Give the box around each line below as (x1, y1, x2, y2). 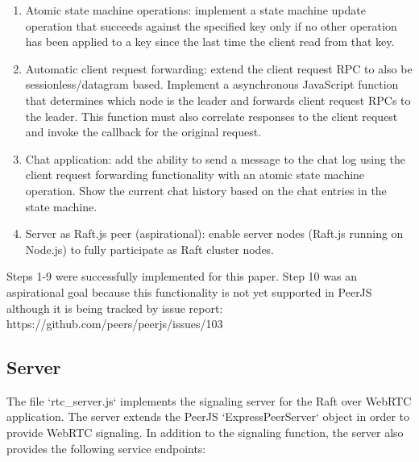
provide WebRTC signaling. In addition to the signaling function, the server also (6, 424, 404, 441)
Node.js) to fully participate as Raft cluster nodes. (25, 240, 275, 257)
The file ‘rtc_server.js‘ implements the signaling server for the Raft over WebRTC (6, 392, 412, 409)
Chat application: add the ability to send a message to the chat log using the (25, 150, 406, 167)
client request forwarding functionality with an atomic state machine (25, 166, 365, 183)
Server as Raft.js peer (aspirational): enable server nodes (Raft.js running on (25, 225, 404, 242)
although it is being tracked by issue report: (6, 299, 223, 316)
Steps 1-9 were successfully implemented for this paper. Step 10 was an (6, 268, 357, 285)
